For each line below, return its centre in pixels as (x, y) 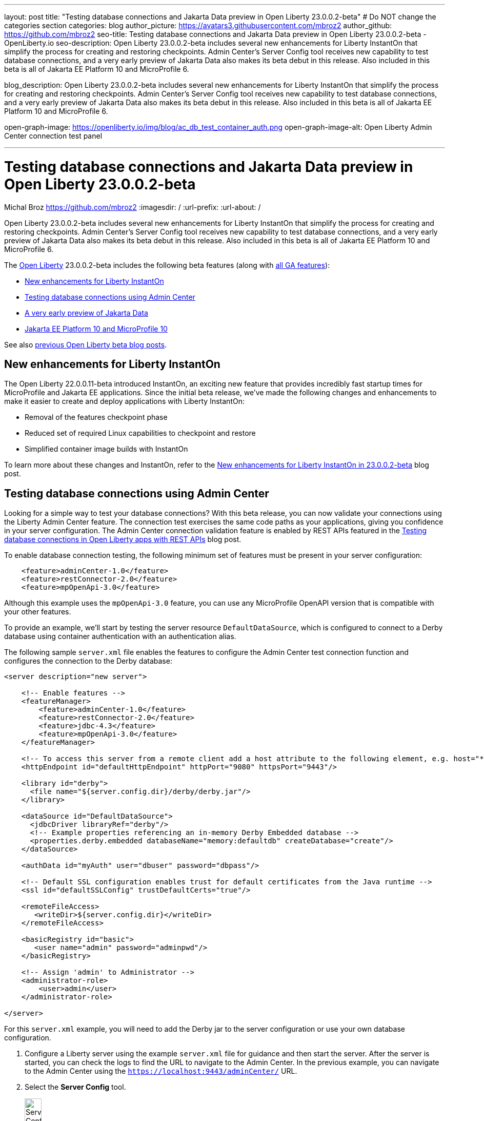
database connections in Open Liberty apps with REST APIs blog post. (123, 539)
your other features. (38, 612)
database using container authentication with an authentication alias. (120, 636)
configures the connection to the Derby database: (88, 661)
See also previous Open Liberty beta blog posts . (86, 344)
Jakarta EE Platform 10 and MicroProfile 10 (96, 328)
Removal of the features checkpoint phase (96, 417)
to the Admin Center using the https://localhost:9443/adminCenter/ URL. (161, 1071)
